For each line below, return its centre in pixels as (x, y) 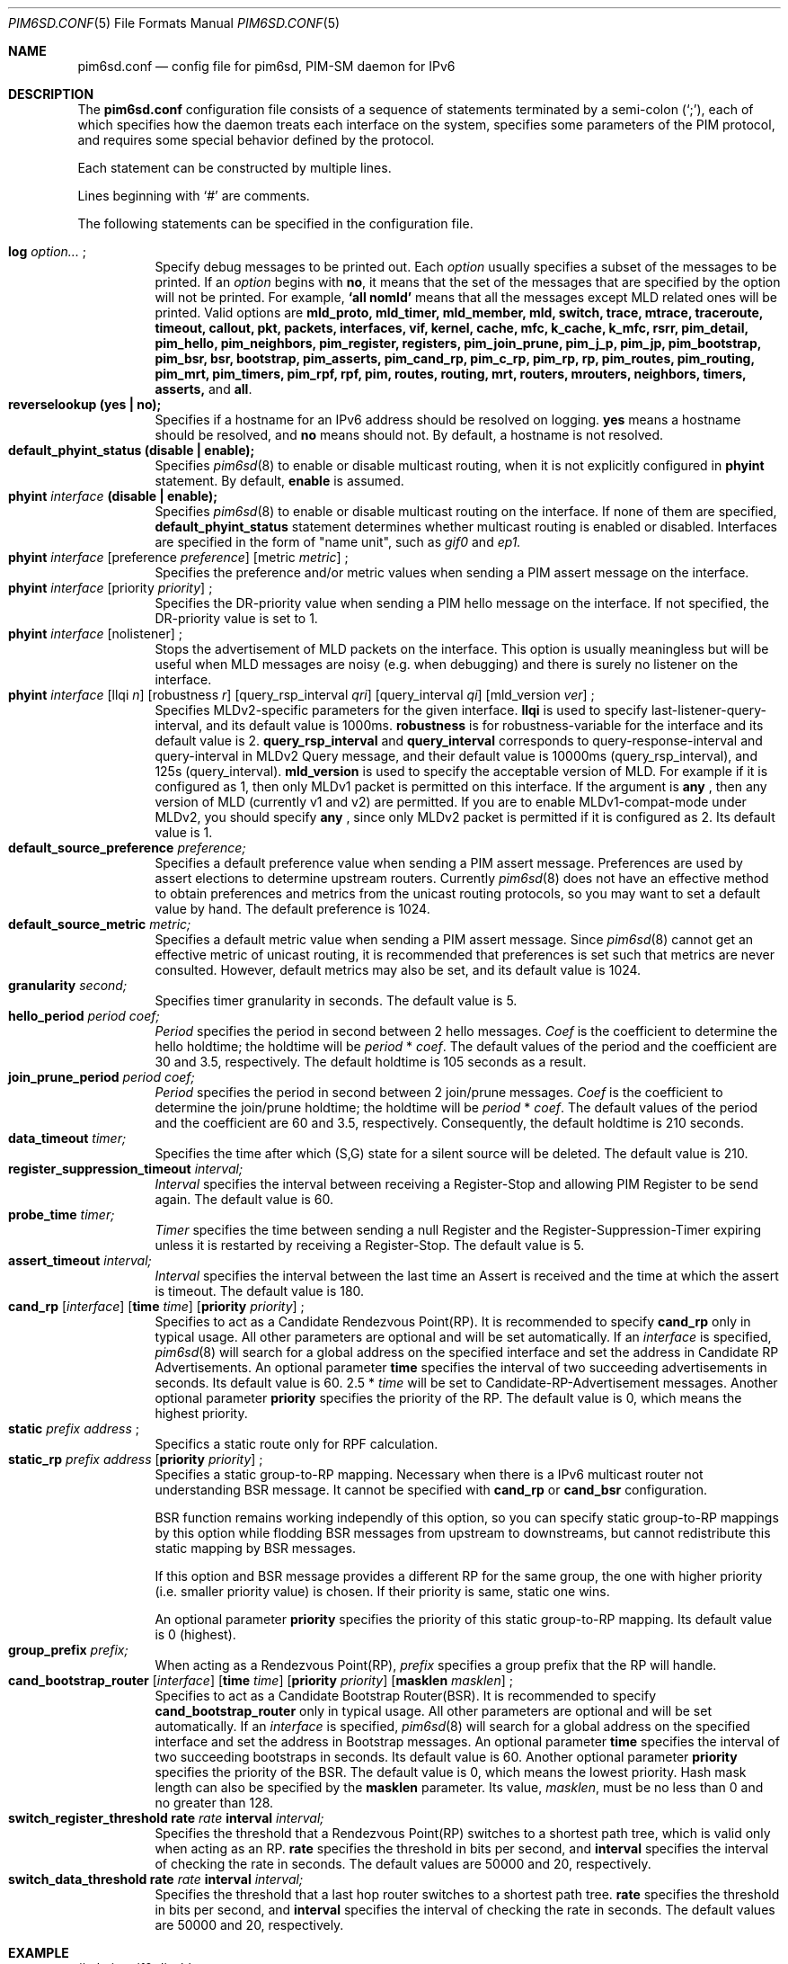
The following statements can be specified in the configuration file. (275, 223)
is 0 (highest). (195, 1634)
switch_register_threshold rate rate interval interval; (166, 1818)
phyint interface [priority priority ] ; (111, 588)
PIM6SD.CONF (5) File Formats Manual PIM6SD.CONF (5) (174, 23)
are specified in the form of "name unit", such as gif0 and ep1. (338, 542)
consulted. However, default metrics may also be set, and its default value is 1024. (398, 970)
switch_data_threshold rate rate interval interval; (156, 1879)
